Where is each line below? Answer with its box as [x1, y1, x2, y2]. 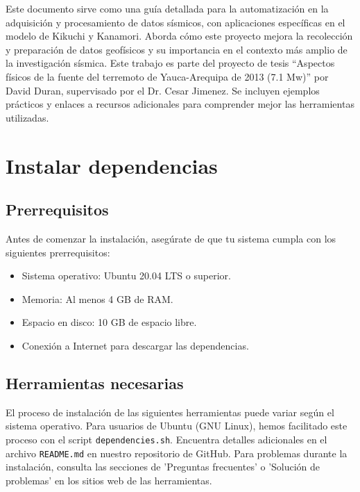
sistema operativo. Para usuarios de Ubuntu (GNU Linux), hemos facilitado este [6, 418, 348, 433]
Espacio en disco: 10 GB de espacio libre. [22, 315, 197, 329]
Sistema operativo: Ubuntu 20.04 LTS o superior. [22, 268, 231, 283]
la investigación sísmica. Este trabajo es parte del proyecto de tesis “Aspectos [6, 56, 335, 70]
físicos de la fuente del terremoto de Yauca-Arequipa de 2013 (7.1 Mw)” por [6, 69, 329, 83]
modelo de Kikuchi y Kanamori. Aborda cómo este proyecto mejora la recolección [6, 28, 353, 43]
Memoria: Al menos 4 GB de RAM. [22, 291, 173, 306]
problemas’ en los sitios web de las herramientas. [6, 473, 212, 487]
